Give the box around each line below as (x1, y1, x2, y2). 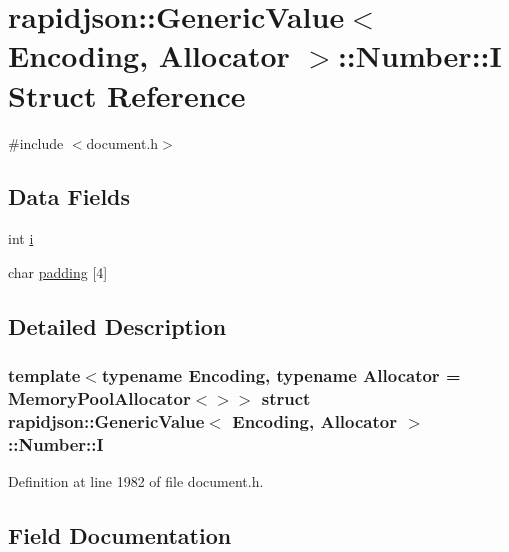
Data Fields (8, 181, 131, 212)
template (8, 363, 81, 388)
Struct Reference (8, 74, 246, 115)
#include (8, 132, 64, 153)
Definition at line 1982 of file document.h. (8, 471, 264, 492)
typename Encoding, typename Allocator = (101, 363, 461, 388)
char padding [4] (8, 261, 108, 282)
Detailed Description (8, 310, 227, 341)
